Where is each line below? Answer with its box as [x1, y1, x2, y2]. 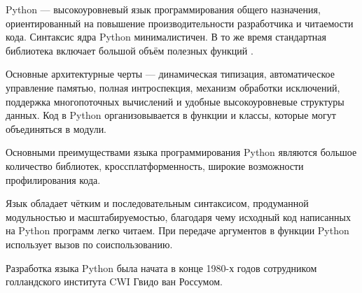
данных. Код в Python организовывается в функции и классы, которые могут [6, 108, 336, 122]
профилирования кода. [6, 172, 101, 187]
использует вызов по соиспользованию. [6, 236, 173, 251]
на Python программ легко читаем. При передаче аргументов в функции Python [6, 223, 349, 238]
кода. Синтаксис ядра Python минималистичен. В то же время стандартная [6, 29, 326, 44]
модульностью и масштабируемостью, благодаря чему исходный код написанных [6, 209, 351, 224]
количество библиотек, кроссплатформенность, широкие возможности [6, 158, 304, 173]
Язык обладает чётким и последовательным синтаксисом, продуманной [6, 196, 309, 210]
